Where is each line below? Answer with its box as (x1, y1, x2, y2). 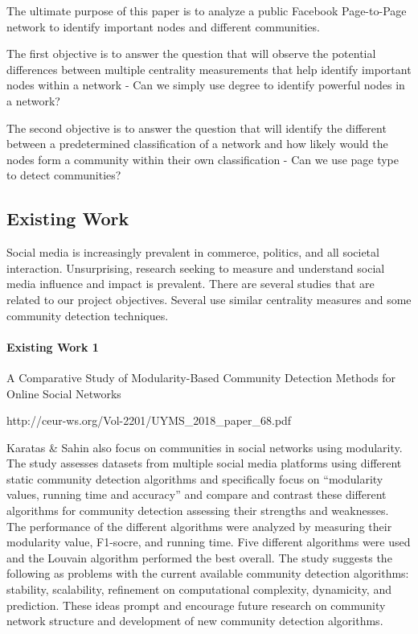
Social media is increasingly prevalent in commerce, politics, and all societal (6, 244, 379, 261)
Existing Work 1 (6, 338, 99, 355)
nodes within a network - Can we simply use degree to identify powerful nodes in (6, 76, 405, 93)
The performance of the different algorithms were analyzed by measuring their (6, 517, 392, 534)
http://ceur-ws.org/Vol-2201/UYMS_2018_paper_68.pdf (6, 412, 292, 429)
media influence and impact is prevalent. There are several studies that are (6, 275, 375, 292)
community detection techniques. (6, 307, 169, 323)
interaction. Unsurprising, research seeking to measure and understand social (6, 259, 385, 276)
